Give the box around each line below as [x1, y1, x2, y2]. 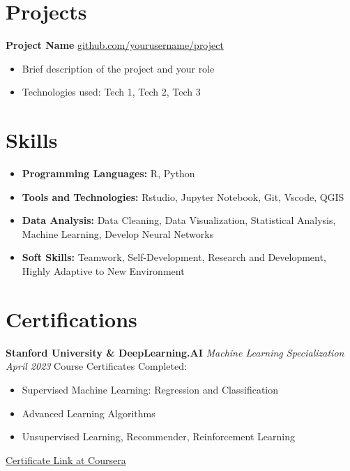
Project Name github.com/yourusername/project [6, 38, 224, 52]
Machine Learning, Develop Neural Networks [22, 226, 214, 241]
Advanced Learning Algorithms [22, 405, 155, 420]
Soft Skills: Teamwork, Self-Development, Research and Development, [22, 250, 326, 264]
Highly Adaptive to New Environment [22, 264, 185, 278]
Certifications [6, 304, 137, 333]
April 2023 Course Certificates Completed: [6, 359, 187, 373]
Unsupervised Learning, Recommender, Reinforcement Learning [22, 429, 295, 444]
